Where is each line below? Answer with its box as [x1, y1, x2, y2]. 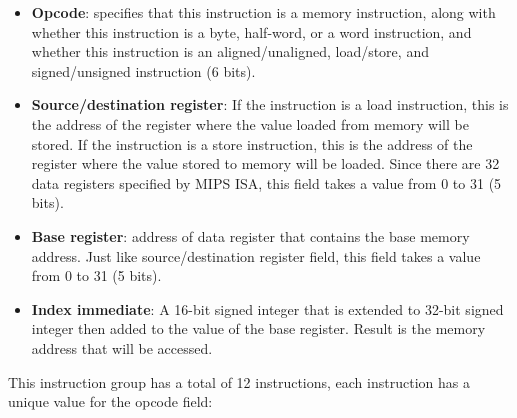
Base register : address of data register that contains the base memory [31, 225, 470, 246]
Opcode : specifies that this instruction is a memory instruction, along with [31, 2, 496, 22]
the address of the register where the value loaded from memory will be [31, 113, 469, 134]
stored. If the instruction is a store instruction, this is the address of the [31, 133, 473, 154]
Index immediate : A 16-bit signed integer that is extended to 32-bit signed [31, 298, 504, 319]
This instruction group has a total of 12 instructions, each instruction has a [8, 371, 470, 392]
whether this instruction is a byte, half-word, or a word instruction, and [31, 21, 472, 42]
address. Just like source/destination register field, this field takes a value [31, 245, 481, 266]
